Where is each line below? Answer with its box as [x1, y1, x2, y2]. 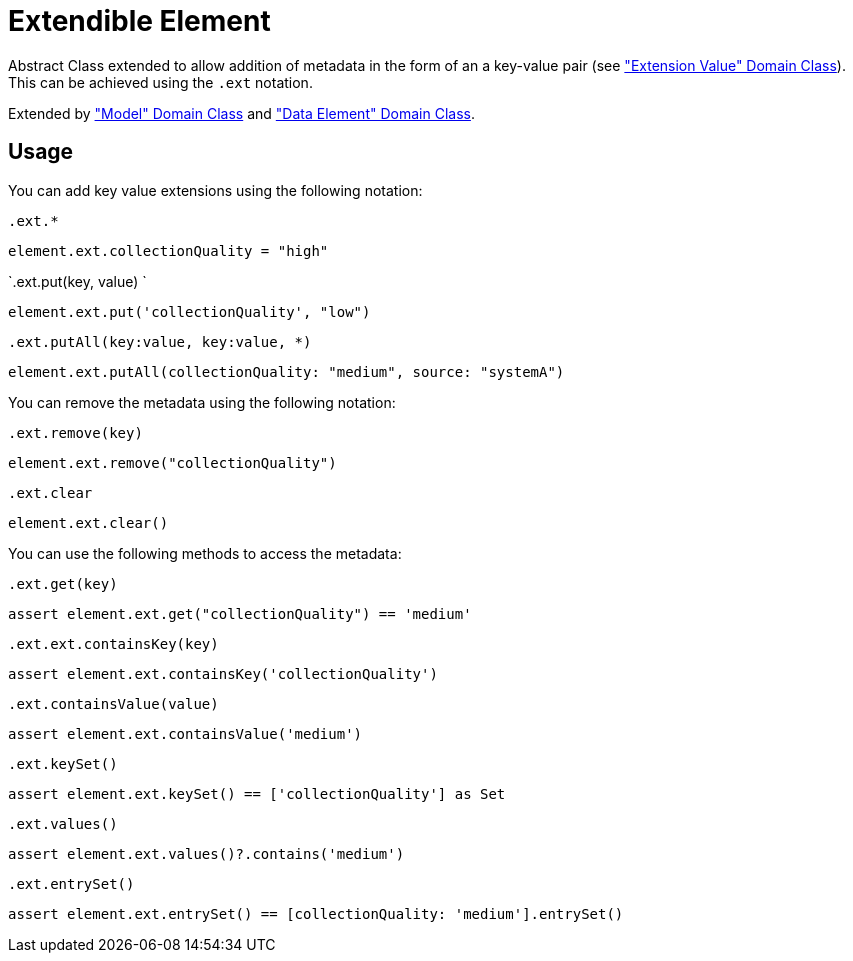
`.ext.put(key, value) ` [8, 272, 147, 290]
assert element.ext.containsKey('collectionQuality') [8, 665, 438, 682]
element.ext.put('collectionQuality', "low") [8, 303, 371, 320]
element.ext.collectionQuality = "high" [8, 242, 329, 259]
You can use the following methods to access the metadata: [8, 544, 402, 562]
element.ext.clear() [8, 514, 169, 531]
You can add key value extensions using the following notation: [8, 181, 423, 199]
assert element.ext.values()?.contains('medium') [8, 845, 405, 862]
